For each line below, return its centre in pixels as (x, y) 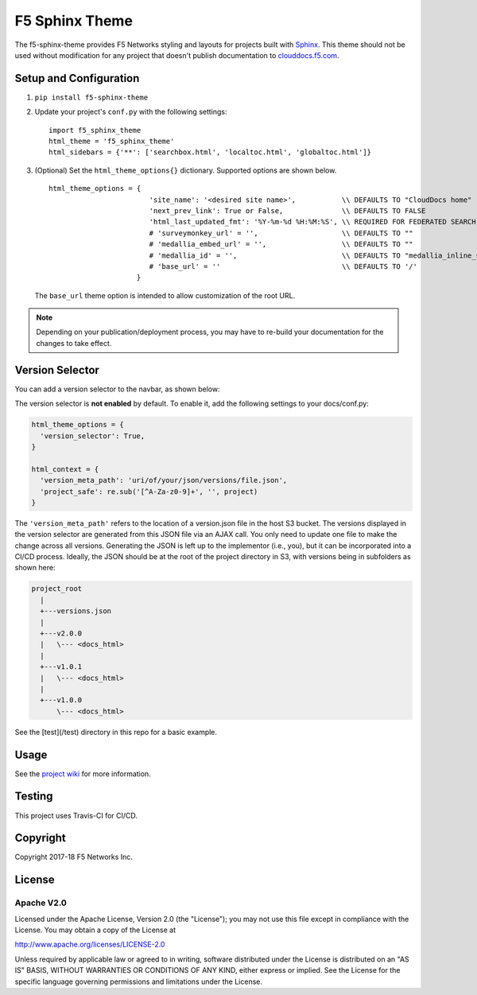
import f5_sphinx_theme (95, 130)
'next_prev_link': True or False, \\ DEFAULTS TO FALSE (287, 210)
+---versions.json (76, 611)
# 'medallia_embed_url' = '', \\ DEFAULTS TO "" (281, 244)
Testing (34, 797)
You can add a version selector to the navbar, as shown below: (117, 389)
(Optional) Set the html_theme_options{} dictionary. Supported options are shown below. (186, 170)
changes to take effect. (74, 343)
